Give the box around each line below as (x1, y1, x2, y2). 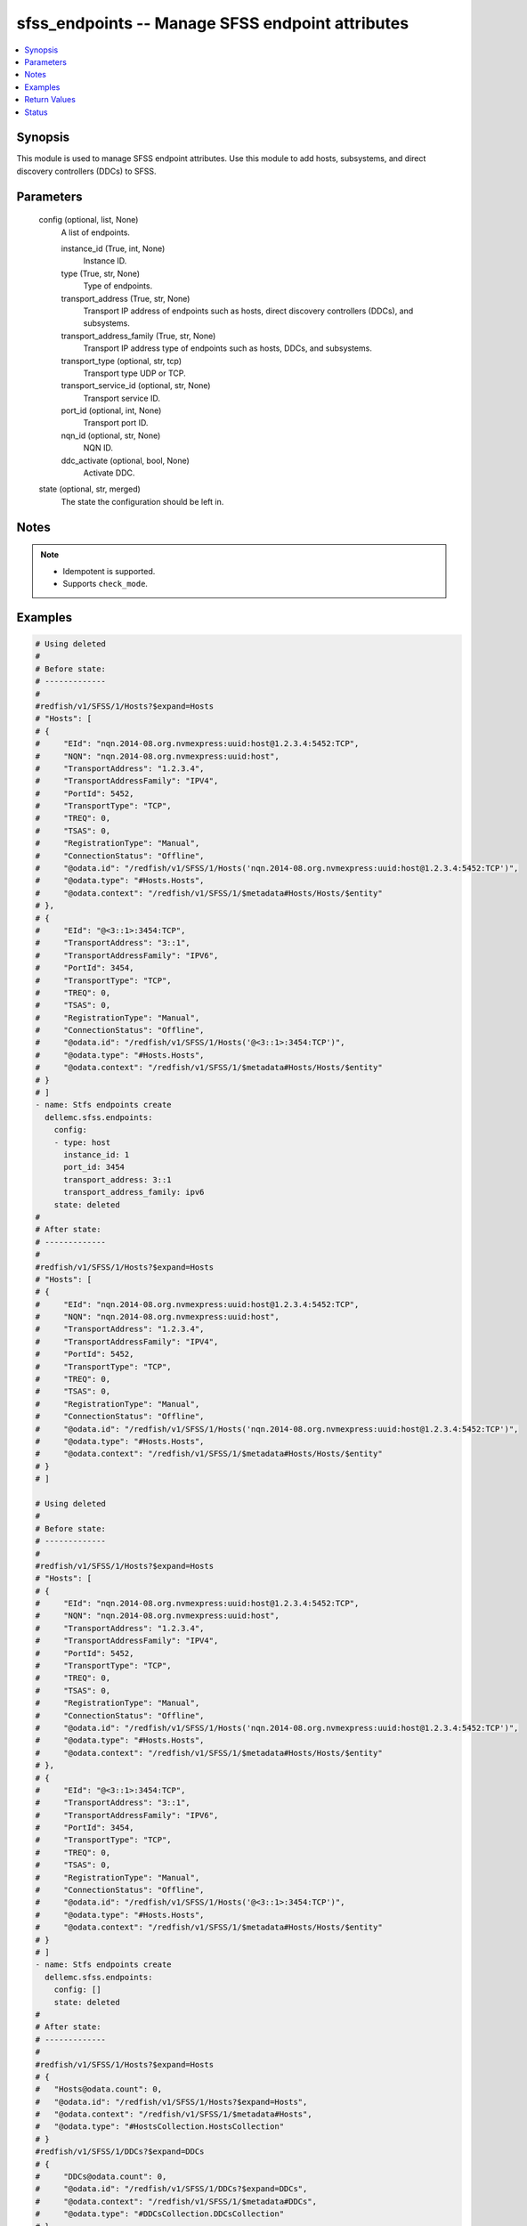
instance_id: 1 (63, 1150, 130, 1159)
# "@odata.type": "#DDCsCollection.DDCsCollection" (35, 2209, 285, 2219)
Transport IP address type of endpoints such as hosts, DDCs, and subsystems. (83, 343, 373, 353)
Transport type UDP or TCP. (83, 368, 186, 378)
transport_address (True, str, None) (61, 293, 191, 304)
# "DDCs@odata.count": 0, (35, 2172, 167, 2181)
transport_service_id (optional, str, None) (61, 380, 211, 391)
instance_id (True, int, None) (61, 243, 166, 254)
